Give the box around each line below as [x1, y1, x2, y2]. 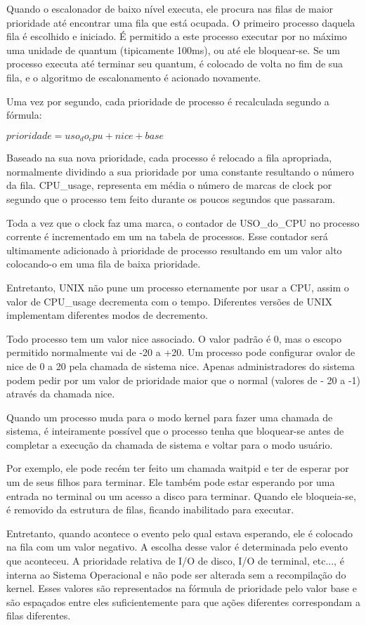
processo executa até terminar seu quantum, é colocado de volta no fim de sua [6, 56, 344, 71]
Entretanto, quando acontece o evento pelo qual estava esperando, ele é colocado [6, 525, 353, 540]
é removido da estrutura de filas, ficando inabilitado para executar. [6, 502, 294, 517]
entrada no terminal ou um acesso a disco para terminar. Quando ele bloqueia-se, [6, 488, 356, 503]
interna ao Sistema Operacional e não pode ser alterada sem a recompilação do [6, 567, 346, 581]
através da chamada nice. [6, 386, 115, 401]
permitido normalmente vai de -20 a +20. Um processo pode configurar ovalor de [6, 345, 355, 360]
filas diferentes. [6, 608, 71, 623]
